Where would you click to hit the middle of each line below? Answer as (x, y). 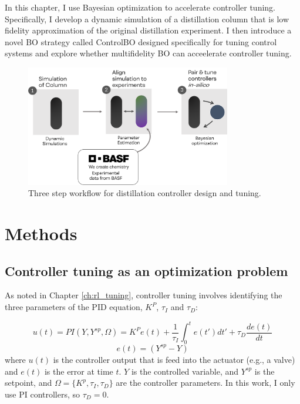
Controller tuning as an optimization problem (146, 270)
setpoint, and (28, 383)
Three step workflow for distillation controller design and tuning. (145, 193)
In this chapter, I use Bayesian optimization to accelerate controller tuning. (140, 7)
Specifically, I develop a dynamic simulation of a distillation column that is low (147, 18)
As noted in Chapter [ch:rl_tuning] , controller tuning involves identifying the (144, 295)
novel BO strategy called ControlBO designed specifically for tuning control (141, 41)
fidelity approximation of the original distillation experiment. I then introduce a (148, 30)
